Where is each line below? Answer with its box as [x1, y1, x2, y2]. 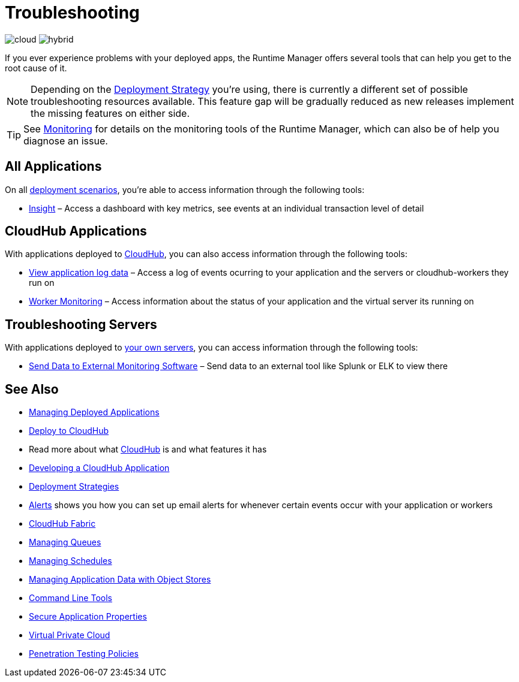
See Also [5, 381, 59, 397]
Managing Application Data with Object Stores [29, 574, 211, 585]
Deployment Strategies [29, 481, 119, 492]
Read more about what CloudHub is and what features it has [29, 444, 267, 455]
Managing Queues [29, 537, 101, 548]
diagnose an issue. [23, 134, 108, 147]
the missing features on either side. [31, 107, 190, 119]
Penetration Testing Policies [29, 648, 139, 659]
